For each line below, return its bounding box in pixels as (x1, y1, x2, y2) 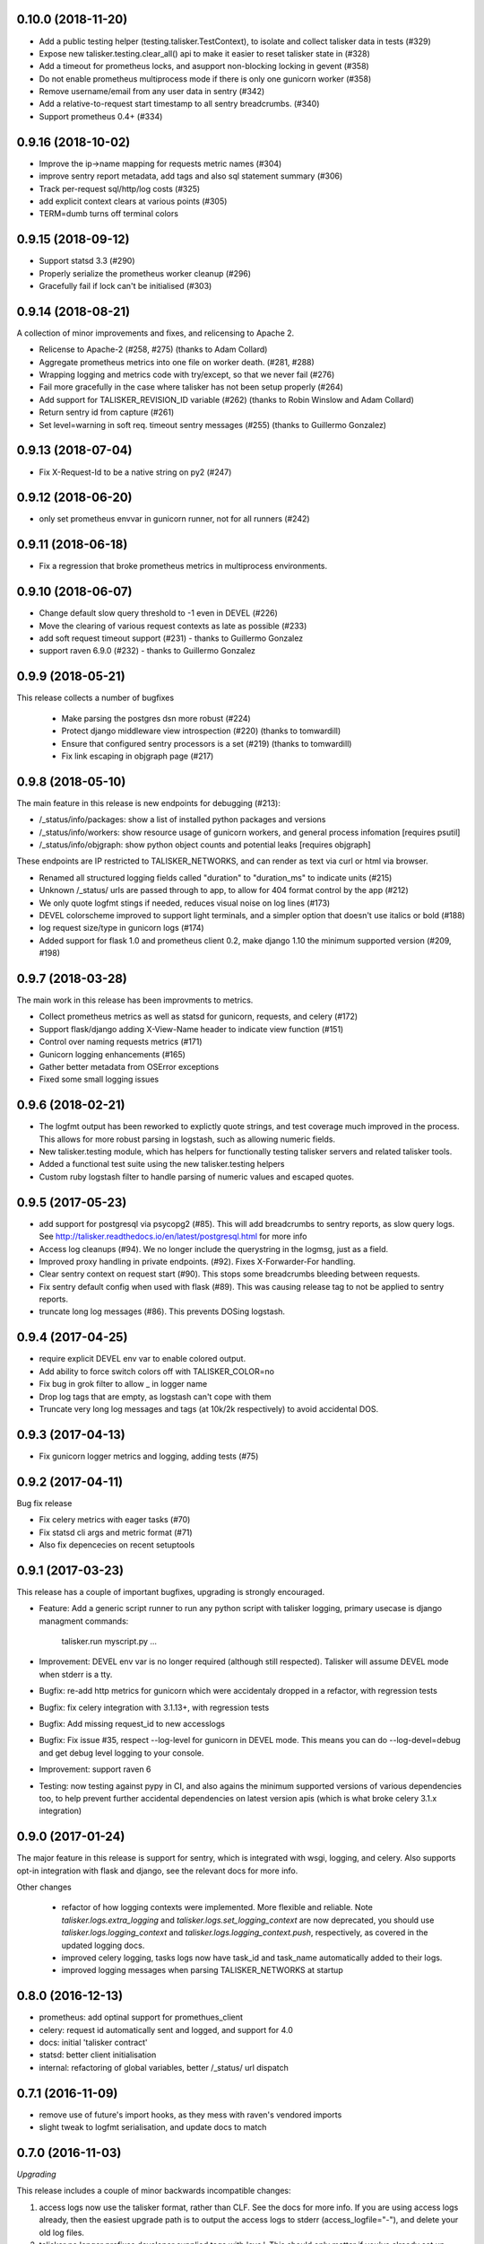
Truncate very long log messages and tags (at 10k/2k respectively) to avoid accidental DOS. (39, 1403, 379, 1414)
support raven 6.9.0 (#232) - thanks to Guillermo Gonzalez (39, 645, 255, 656)
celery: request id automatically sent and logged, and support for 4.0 (39, 2024, 293, 2035)
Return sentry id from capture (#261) (39, 407, 175, 417)
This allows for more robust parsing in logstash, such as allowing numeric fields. (39, 1134, 336, 1144)
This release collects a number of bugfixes (16, 692, 175, 704)
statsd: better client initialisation (39, 2049, 157, 2060)
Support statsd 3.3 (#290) (39, 256, 135, 267)
